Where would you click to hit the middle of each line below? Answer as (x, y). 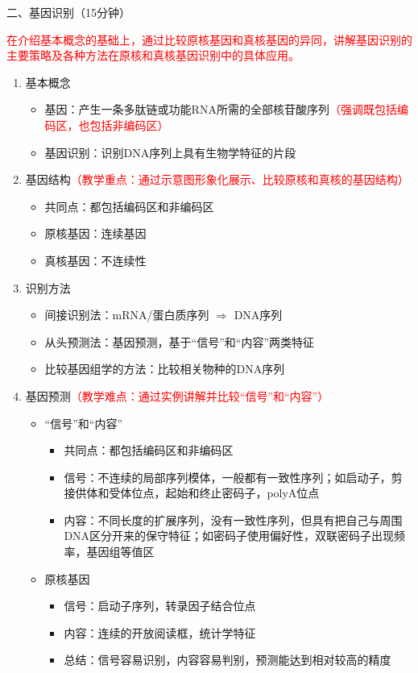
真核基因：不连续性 (95, 260)
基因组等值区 (120, 552)
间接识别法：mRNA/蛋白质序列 (127, 315)
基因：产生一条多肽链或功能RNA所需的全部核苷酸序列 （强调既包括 (221, 109)
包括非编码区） (129, 125)
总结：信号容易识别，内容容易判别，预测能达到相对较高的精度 (228, 660)
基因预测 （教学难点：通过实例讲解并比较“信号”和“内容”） (177, 395)
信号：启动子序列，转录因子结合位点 (160, 606)
